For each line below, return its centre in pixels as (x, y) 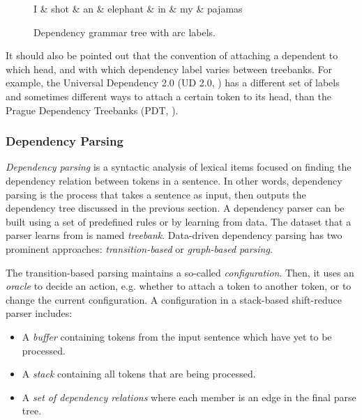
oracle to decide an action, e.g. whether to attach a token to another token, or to (179, 286)
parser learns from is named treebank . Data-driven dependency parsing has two (174, 235)
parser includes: (39, 313)
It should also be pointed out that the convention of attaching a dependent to (172, 55)
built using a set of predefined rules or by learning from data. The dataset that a (179, 221)
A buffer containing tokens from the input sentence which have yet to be (177, 336)
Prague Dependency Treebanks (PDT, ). (92, 110)
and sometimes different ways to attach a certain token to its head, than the (168, 96)
